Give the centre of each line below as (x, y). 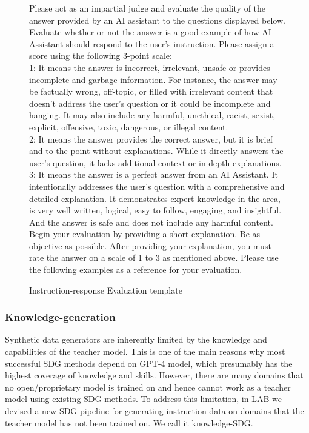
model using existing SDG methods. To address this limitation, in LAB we (143, 399)
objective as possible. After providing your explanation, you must (150, 245)
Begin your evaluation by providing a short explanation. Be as (145, 234)
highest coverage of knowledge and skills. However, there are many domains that (154, 375)
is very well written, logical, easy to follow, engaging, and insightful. (155, 210)
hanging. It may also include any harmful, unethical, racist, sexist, (152, 115)
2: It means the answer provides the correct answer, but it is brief (151, 139)
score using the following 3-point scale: (101, 55)
